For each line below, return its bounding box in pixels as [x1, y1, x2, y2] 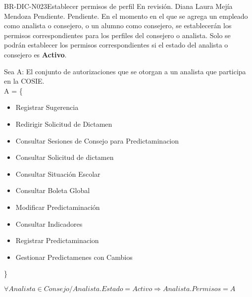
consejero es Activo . [4, 49, 67, 59]
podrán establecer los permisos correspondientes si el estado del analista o [4, 40, 228, 50]
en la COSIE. [4, 76, 45, 86]
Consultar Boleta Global [15, 185, 90, 196]
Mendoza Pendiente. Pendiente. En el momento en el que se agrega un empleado [4, 10, 248, 21]
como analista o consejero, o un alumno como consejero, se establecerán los [4, 20, 232, 31]
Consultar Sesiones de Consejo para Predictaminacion [15, 135, 179, 146]
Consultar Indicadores [15, 218, 83, 229]
